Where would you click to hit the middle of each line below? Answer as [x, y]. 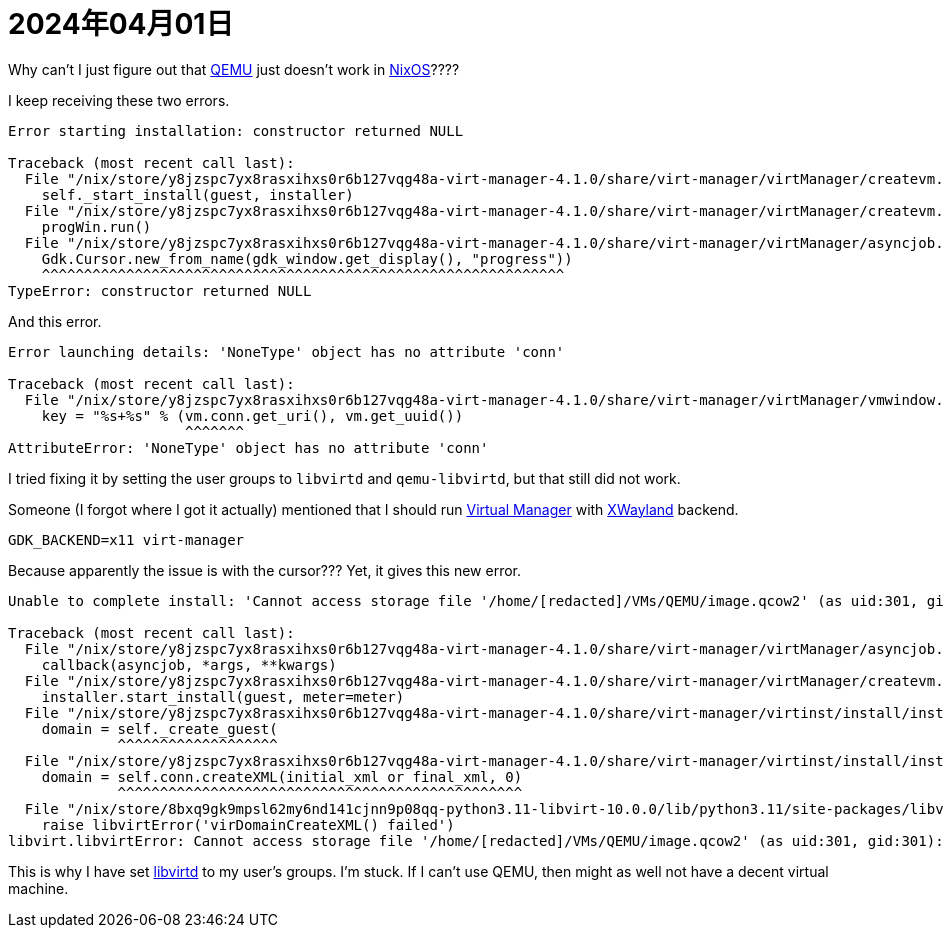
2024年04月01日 [121, 24]
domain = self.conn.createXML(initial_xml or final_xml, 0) [282, 776]
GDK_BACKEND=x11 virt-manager [126, 539]
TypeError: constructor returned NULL [160, 290]
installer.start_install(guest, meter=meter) [223, 696]
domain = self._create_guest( [159, 728]
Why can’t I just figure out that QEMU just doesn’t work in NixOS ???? [234, 69]
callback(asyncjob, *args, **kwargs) [189, 664]
